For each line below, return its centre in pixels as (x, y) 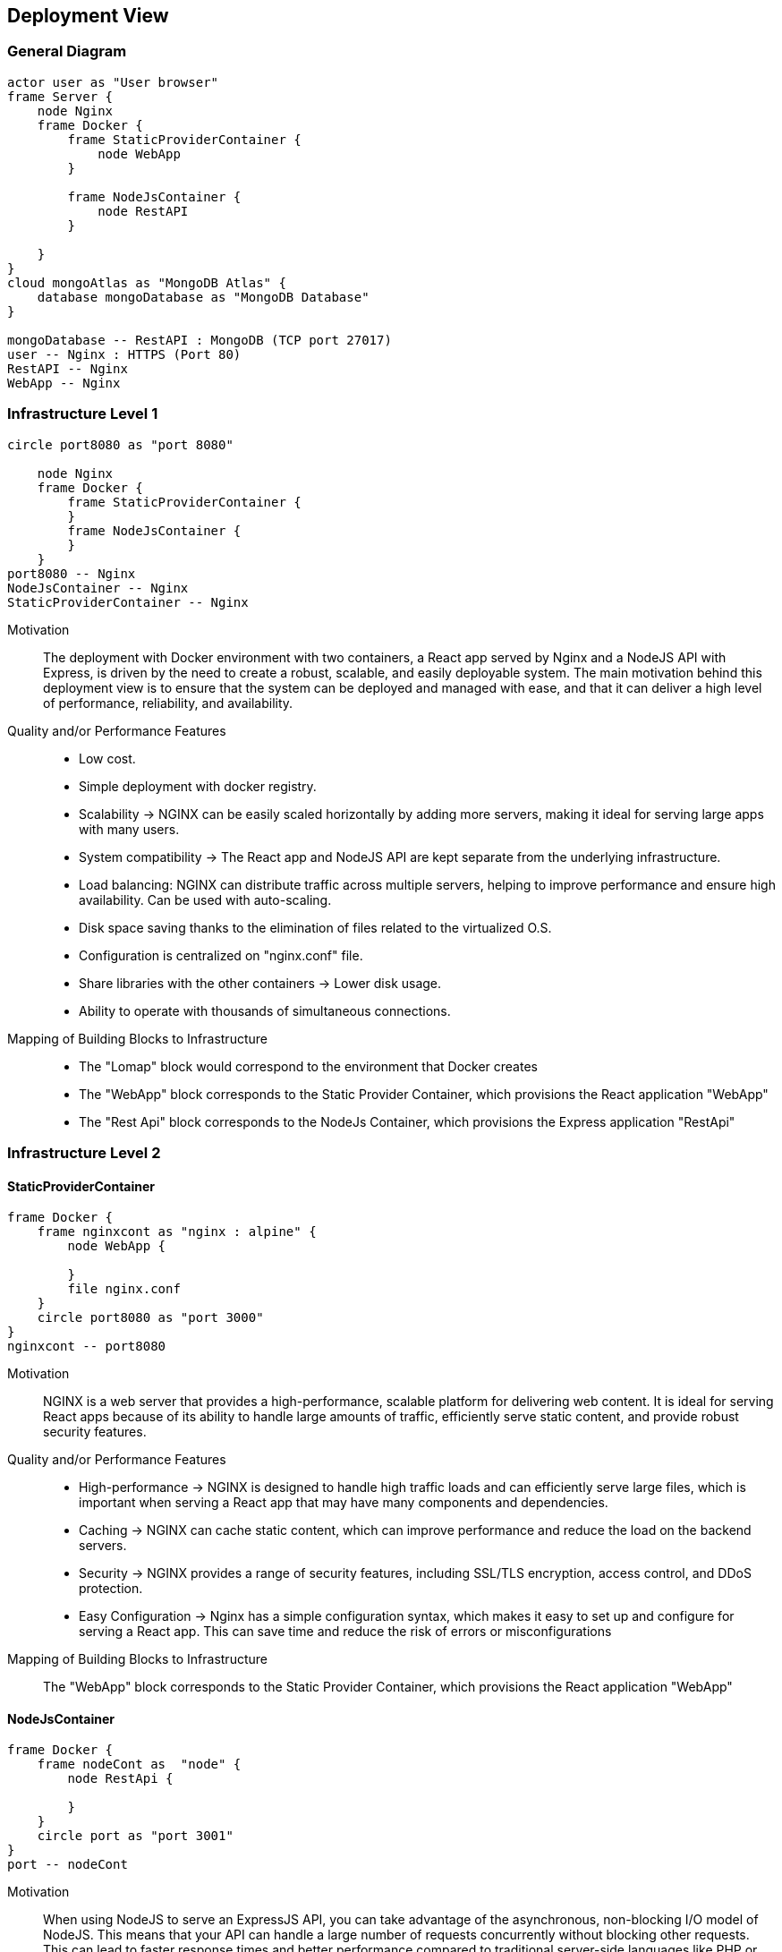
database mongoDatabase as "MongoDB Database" (203, 297)
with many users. (129, 829)
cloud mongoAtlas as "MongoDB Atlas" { (147, 282)
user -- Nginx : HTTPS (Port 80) (124, 354)
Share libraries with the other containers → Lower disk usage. (260, 983)
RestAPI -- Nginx (68, 368)
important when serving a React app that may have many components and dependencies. (344, 1503)
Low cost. (107, 758)
